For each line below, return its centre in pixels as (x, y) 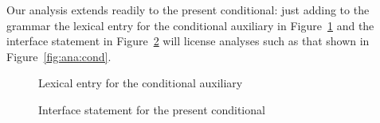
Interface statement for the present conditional (152, 109)
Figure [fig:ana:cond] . (59, 56)
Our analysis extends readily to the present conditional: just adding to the (188, 10)
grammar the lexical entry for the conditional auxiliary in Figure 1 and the (190, 25)
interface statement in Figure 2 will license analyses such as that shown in (188, 41)
